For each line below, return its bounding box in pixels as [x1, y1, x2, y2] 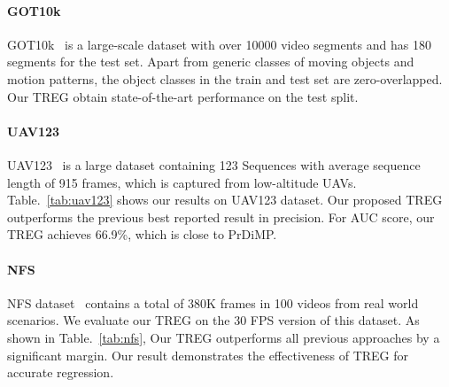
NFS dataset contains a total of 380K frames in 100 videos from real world [7, 293, 419, 312]
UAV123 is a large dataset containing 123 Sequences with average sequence [7, 155, 421, 174]
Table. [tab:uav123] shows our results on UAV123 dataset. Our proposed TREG [7, 190, 443, 209]
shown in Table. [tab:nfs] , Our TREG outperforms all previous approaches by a [7, 328, 440, 346]
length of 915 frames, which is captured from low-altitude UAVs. [7, 173, 357, 191]
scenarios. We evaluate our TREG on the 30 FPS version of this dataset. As [7, 311, 420, 329]
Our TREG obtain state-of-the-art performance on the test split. [7, 87, 359, 105]
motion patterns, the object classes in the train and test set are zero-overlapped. [7, 69, 443, 88]
